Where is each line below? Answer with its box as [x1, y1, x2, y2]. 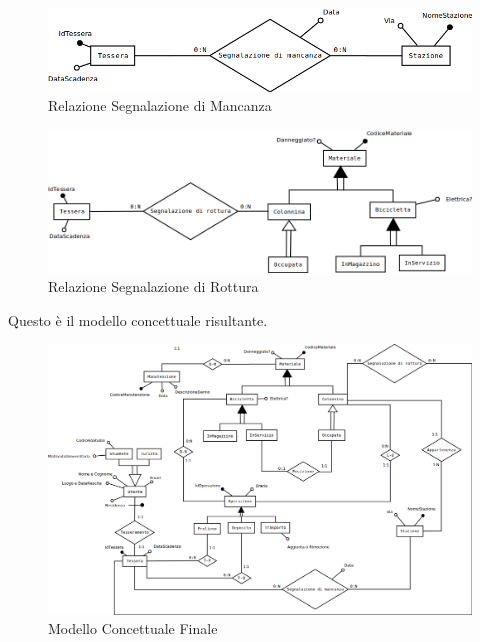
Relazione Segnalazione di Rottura [48, 276, 259, 297]
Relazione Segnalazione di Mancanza [48, 95, 272, 116]
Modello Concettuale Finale [48, 618, 218, 639]
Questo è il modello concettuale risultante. [8, 309, 268, 330]
